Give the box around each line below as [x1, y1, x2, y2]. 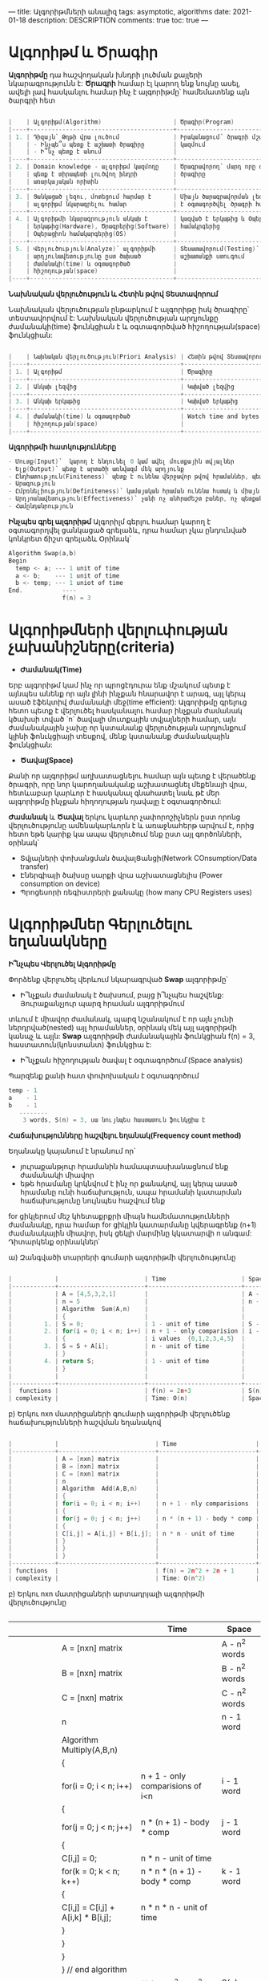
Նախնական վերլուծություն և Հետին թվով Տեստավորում [8, 289, 219, 299]
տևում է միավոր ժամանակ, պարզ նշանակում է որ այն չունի [8, 1014, 234, 1024]
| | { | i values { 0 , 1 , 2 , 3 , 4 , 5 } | [8, 1335, 246, 1343]
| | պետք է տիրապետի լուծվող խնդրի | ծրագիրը [8, 170, 206, 179]
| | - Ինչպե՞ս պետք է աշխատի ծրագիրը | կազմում [8, 140, 206, 148]
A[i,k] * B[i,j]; [61, 1911, 112, 1922]
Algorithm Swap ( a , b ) [8, 549, 78, 557]
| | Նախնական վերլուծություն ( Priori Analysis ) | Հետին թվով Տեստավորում [8, 353, 267, 361]
